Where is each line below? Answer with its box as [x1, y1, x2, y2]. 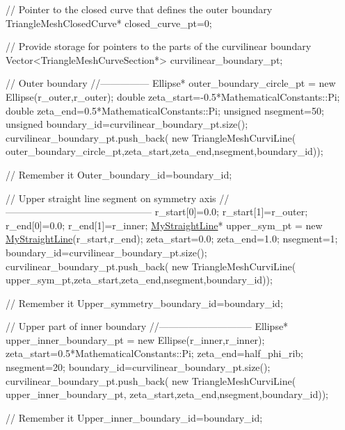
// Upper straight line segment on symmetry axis [6, 190, 216, 205]
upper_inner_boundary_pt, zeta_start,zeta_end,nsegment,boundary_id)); [6, 387, 329, 402]
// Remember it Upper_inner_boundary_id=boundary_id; [6, 410, 263, 424]
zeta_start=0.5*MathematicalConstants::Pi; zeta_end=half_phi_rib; [6, 346, 303, 361]
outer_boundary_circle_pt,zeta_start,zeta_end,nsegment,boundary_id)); [6, 144, 323, 158]
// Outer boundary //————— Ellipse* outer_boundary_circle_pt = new [6, 76, 336, 90]
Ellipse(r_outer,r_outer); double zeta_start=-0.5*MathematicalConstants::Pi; [6, 89, 340, 104]
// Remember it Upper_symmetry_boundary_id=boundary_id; [6, 295, 283, 310]
